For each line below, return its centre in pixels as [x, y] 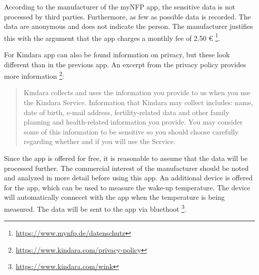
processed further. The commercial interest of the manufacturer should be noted [126, 168]
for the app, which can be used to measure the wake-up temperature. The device [127, 187]
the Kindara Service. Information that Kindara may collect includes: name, [138, 102]
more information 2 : [34, 75]
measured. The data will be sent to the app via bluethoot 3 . [95, 208]
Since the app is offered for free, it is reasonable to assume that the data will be [126, 158]
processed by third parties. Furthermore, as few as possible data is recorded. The [128, 16]
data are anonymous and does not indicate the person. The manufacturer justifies [129, 26]
